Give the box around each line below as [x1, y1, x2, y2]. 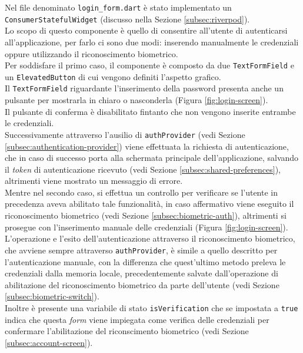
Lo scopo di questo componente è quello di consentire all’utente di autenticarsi [5, 24, 288, 37]
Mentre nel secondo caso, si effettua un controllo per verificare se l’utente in [5, 186, 278, 198]
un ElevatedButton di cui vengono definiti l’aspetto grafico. [5, 70, 221, 83]
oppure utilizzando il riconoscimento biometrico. [5, 47, 178, 60]
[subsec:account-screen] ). [5, 336, 93, 348]
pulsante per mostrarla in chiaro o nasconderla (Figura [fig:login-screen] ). [5, 94, 268, 106]
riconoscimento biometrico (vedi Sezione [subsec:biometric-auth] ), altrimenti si [5, 209, 287, 222]
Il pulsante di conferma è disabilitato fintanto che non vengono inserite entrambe [5, 105, 296, 117]
